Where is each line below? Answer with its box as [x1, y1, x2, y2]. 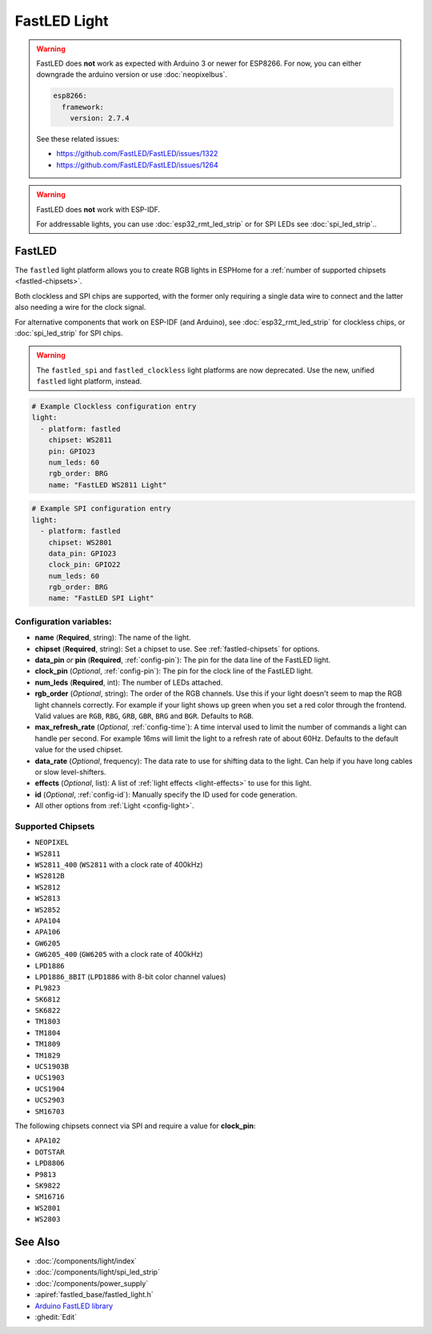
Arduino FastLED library [34, 1301, 114, 1311]
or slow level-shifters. [34, 767, 106, 777]
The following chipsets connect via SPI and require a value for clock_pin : [14, 1121, 256, 1131]
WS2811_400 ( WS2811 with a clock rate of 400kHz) [34, 860, 203, 869]
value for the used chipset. [34, 745, 123, 754]
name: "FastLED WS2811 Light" [48, 480, 167, 489]
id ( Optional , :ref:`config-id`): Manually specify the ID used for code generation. [34, 790, 298, 799]
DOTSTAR [34, 1147, 66, 1156]
